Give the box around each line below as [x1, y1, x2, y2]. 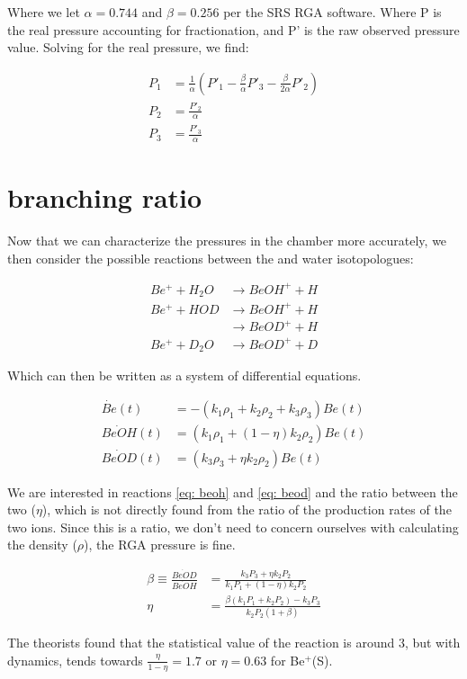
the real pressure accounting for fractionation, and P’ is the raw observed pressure [7, 20, 460, 39]
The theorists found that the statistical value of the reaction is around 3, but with [7, 633, 461, 652]
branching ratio [7, 179, 202, 216]
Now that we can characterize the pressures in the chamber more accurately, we [7, 231, 447, 250]
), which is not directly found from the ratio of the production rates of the [41, 500, 452, 519]
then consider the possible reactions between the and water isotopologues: [7, 248, 414, 267]
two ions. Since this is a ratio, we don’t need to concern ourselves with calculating [7, 517, 459, 536]
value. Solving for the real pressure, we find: [7, 38, 249, 57]
